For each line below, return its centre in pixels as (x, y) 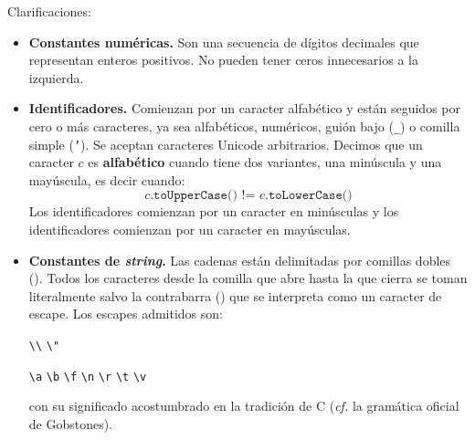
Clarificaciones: (49, 11)
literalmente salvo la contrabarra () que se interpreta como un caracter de (235, 295)
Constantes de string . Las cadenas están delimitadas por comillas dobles (240, 260)
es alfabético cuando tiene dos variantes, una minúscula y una (265, 162)
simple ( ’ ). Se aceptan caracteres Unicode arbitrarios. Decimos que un (226, 144)
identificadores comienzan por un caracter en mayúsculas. (190, 230)
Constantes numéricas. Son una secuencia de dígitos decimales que (224, 42)
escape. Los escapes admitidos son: (126, 314)
